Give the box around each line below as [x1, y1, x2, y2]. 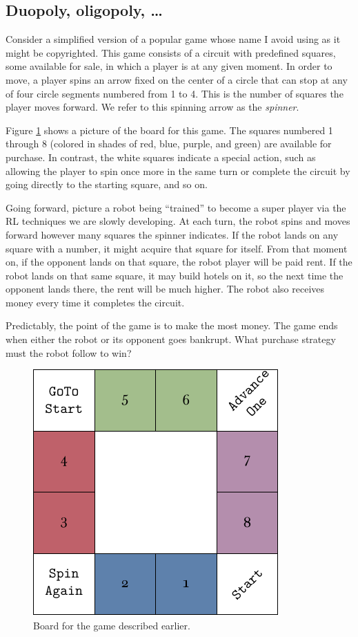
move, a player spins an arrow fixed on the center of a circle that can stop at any [6, 72, 348, 86]
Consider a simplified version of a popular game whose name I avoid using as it [6, 32, 341, 46]
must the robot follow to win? [6, 345, 132, 360]
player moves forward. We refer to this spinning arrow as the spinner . [6, 100, 299, 114]
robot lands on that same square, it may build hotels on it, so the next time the [6, 268, 344, 282]
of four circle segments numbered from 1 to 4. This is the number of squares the [6, 86, 344, 100]
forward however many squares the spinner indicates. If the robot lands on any [6, 227, 339, 241]
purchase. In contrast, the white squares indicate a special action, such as [6, 149, 316, 164]
